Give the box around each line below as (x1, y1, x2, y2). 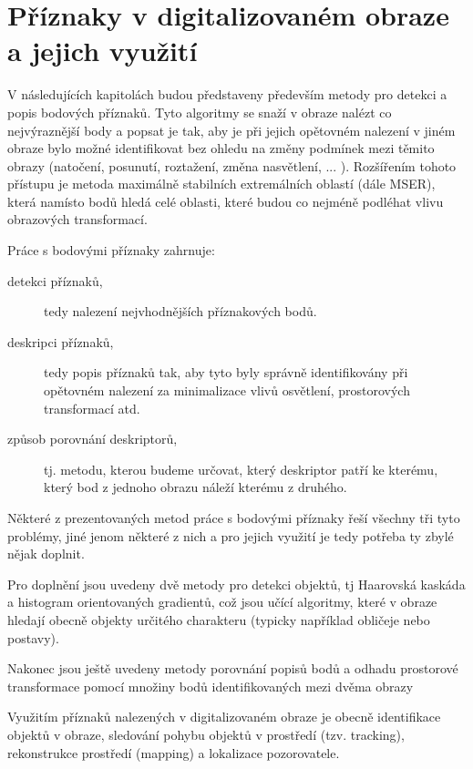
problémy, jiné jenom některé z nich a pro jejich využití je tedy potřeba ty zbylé (7, 526, 454, 545)
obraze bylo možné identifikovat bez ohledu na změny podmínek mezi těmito (7, 138, 435, 158)
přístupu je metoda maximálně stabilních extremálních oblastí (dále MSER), (7, 174, 436, 193)
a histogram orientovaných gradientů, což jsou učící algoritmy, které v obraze (7, 592, 437, 611)
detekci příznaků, (7, 271, 103, 290)
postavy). (7, 628, 59, 647)
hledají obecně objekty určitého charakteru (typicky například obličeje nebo (7, 610, 430, 629)
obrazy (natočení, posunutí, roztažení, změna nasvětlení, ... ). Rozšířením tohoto (7, 156, 457, 175)
